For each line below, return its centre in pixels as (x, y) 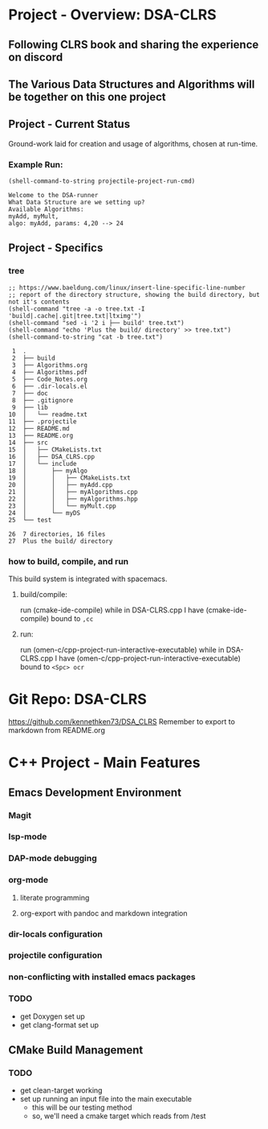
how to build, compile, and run (69, 561)
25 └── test (30, 520)
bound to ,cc (72, 619)
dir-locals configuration (55, 933)
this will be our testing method (82, 1107)
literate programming (55, 897)
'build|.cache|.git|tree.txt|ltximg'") (75, 315)
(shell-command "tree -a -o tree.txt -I (77, 309)
